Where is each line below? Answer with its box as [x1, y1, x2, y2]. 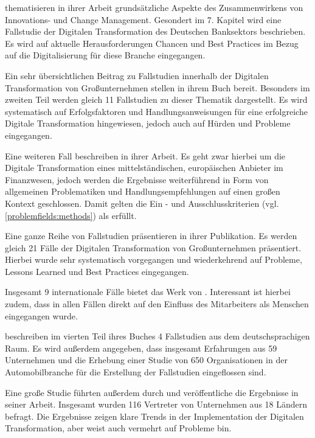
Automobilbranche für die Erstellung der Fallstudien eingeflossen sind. [5, 366, 266, 378]
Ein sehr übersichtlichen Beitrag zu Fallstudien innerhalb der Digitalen [5, 69, 269, 82]
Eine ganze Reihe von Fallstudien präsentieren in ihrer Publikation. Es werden [5, 229, 297, 242]
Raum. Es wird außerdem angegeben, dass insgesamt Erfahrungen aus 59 [5, 341, 277, 354]
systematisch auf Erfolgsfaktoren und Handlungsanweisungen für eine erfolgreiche [5, 105, 308, 117]
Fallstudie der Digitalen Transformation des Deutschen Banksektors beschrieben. [5, 25, 306, 38]
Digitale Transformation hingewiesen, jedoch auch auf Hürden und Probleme [5, 117, 291, 130]
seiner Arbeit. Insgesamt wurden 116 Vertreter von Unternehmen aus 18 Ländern [5, 398, 308, 411]
